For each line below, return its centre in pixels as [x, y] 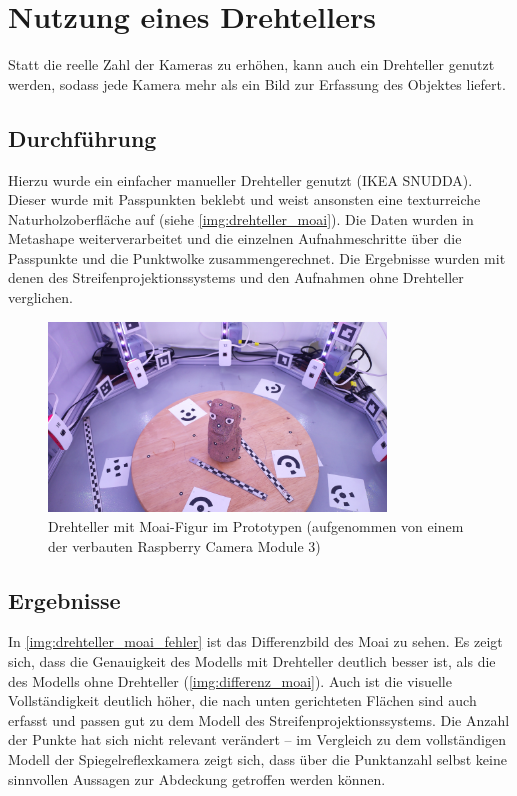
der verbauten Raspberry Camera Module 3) [184, 545]
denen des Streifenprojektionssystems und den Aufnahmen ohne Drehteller [236, 277]
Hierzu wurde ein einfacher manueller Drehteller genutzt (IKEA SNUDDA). [240, 179]
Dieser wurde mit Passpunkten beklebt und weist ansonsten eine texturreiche [244, 199]
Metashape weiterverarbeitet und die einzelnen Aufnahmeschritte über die [235, 238]
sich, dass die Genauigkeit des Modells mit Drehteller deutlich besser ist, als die [252, 661]
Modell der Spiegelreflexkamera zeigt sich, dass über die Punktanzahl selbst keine [257, 759]
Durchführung [82, 137]
